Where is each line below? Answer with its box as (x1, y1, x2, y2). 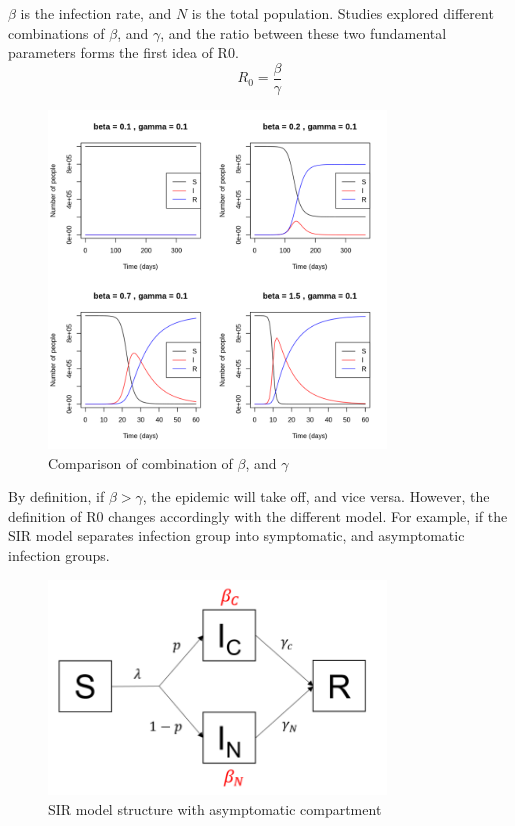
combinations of (8, 22, 105, 43)
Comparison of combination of (48, 452, 233, 473)
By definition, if (8, 486, 105, 507)
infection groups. (8, 545, 110, 565)
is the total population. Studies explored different (191, 3, 494, 23)
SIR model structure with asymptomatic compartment (48, 798, 382, 819)
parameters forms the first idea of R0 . (8, 42, 239, 63)
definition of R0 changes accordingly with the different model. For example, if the (8, 505, 508, 526)
